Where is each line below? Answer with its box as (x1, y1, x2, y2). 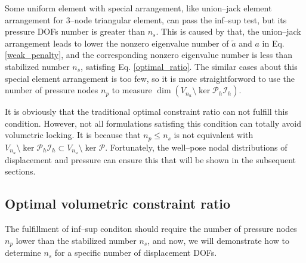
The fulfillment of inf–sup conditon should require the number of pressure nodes (5, 222, 297, 235)
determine (5, 246, 41, 259)
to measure (112, 84, 152, 96)
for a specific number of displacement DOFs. (54, 246, 217, 259)
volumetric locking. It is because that (5, 129, 141, 141)
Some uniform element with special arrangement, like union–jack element (5, 2, 272, 14)
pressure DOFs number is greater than (5, 25, 146, 38)
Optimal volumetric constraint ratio (5, 194, 231, 213)
